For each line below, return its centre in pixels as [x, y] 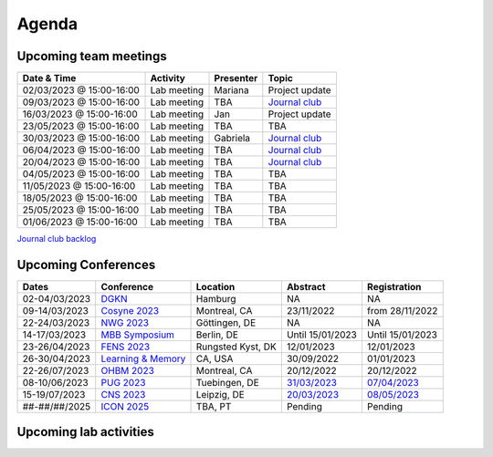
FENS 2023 [126, 347]
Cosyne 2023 [130, 310]
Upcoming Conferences [86, 265]
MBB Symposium [138, 335]
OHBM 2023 [128, 370]
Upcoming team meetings [92, 56]
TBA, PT [214, 406]
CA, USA [215, 358]
